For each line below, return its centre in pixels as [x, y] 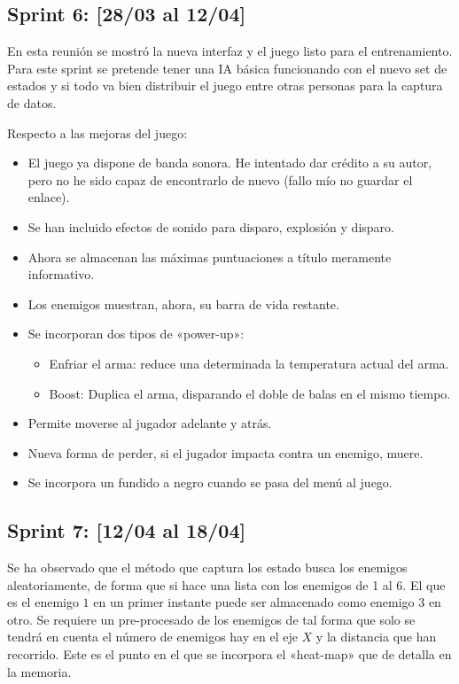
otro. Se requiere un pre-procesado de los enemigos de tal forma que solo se [211, 619]
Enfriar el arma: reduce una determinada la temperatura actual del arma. [249, 363]
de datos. [32, 102]
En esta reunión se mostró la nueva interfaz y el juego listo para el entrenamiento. [230, 51]
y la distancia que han [376, 637]
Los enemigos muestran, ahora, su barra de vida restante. [183, 303]
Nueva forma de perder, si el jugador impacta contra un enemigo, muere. [226, 452]
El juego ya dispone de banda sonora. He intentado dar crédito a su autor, [230, 163]
